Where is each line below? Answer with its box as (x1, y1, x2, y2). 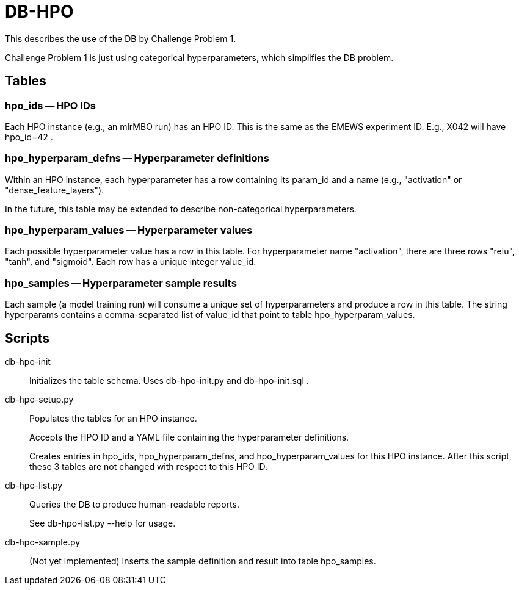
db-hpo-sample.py (5, 537, 81, 548)
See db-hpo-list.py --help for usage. (29, 518, 176, 529)
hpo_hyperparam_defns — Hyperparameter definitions (5, 152, 269, 165)
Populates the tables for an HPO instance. (29, 413, 197, 424)
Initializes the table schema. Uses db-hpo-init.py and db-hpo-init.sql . (29, 375, 309, 386)
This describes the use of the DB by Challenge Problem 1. (5, 33, 236, 44)
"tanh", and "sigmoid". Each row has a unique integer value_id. (5, 256, 256, 267)
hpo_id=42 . (5, 131, 53, 142)
